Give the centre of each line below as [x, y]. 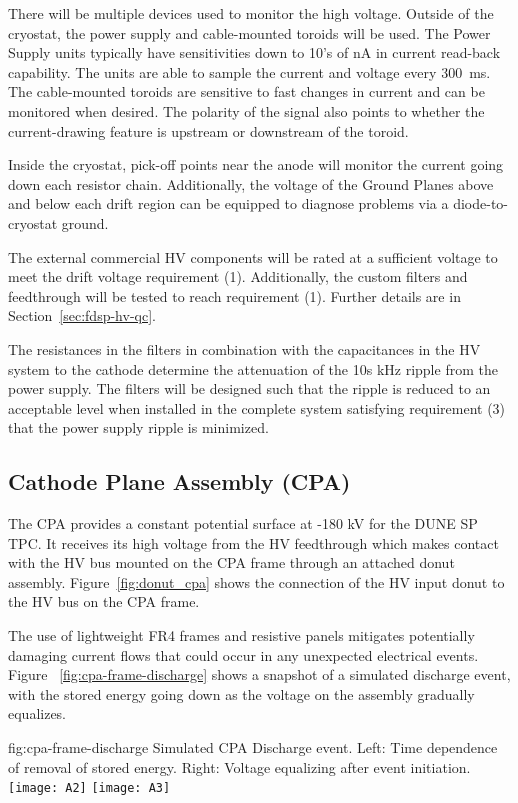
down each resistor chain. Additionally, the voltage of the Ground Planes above [251, 183]
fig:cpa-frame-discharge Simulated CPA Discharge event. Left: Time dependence [253, 747]
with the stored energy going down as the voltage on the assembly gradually [241, 693]
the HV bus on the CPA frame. [104, 601]
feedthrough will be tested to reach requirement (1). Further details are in [234, 295]
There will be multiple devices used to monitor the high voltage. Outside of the [251, 13]
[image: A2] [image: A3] [89, 788]
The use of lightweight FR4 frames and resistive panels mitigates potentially [241, 635]
